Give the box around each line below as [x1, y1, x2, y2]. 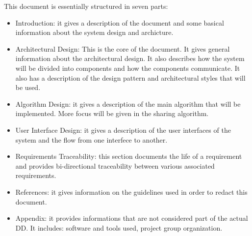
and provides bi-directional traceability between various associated [15, 160, 215, 171]
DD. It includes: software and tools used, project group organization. [15, 222, 223, 233]
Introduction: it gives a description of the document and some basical [15, 17, 224, 28]
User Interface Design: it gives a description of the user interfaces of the [15, 124, 231, 135]
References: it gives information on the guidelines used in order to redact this [15, 186, 248, 197]
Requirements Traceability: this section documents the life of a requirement [15, 151, 242, 161]
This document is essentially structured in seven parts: [4, 1, 168, 11]
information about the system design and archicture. [15, 27, 174, 37]
